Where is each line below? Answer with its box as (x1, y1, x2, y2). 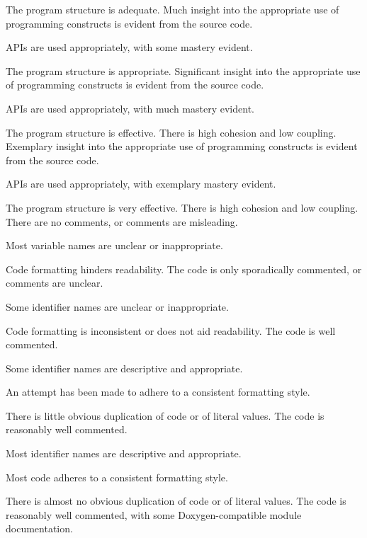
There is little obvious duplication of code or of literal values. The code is (6, 408, 324, 423)
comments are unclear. (6, 275, 103, 290)
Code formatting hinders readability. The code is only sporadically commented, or (6, 261, 362, 276)
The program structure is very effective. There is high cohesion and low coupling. (6, 200, 358, 214)
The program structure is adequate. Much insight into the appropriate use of (6, 2, 339, 16)
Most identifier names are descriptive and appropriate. (6, 446, 242, 461)
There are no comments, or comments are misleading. (6, 214, 238, 229)
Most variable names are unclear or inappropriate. (6, 238, 223, 253)
